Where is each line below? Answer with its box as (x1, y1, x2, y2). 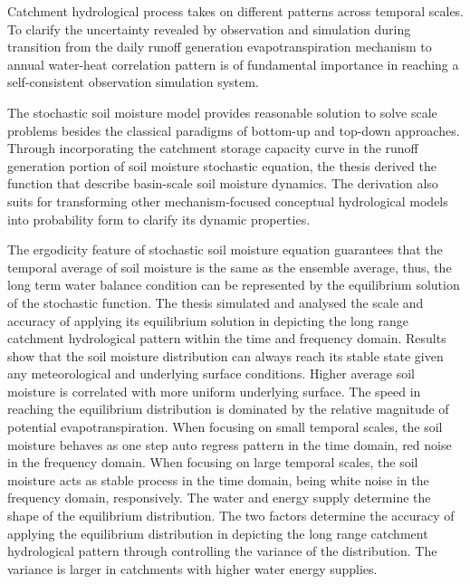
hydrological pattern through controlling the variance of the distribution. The (7, 541, 437, 560)
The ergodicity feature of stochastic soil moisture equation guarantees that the (7, 240, 443, 259)
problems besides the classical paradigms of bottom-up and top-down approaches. (7, 120, 460, 139)
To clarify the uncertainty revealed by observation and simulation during (7, 19, 411, 38)
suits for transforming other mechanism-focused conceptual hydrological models (7, 191, 448, 210)
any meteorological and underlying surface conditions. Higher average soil (7, 364, 416, 383)
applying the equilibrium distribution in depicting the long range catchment (7, 523, 428, 542)
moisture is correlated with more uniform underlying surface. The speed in (7, 381, 421, 400)
